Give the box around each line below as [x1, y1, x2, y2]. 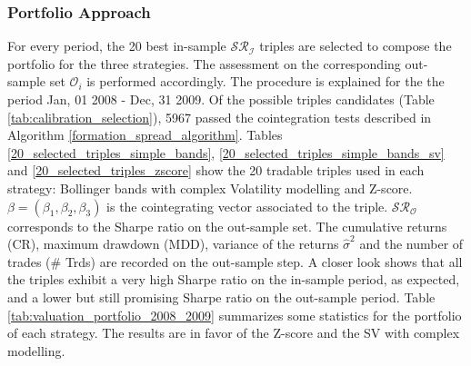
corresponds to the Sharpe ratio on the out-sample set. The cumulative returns [7, 216, 447, 235]
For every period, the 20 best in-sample [7, 36, 226, 55]
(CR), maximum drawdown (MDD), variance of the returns [7, 234, 339, 253]
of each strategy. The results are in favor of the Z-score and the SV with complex [7, 323, 460, 342]
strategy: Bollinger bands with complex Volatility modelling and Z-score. [7, 178, 413, 197]
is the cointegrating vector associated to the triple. [106, 196, 388, 215]
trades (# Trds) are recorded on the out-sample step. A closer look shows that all [7, 252, 463, 271]
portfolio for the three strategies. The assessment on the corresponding [7, 54, 401, 73]
